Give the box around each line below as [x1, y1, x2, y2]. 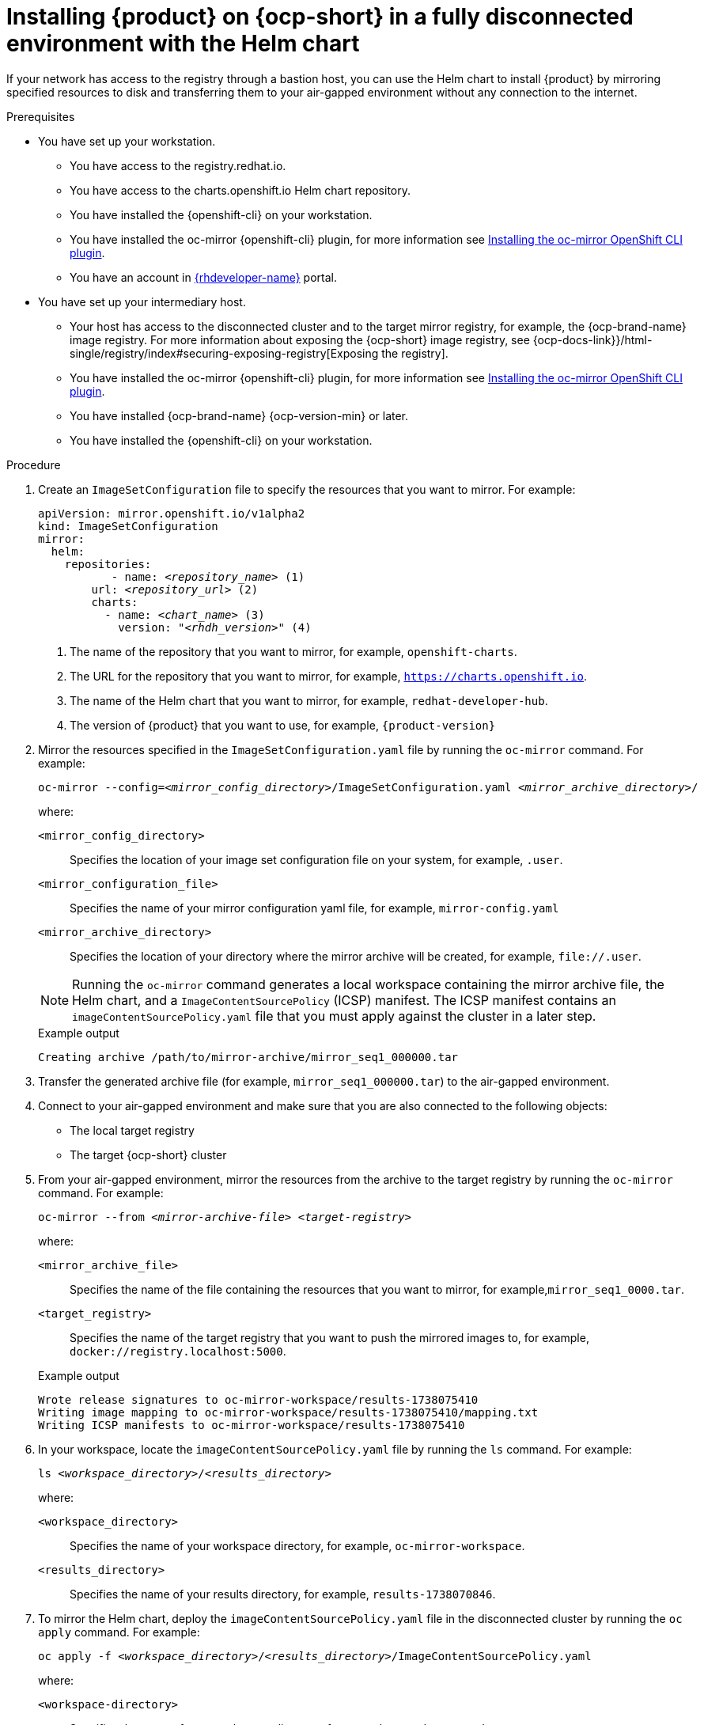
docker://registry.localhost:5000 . [70, 1344, 286, 1358]
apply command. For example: [38, 1625, 200, 1639]
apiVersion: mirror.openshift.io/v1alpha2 [38, 506, 305, 520]
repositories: [64, 557, 152, 571]
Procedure [6, 457, 61, 472]
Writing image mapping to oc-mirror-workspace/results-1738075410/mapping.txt [38, 1405, 539, 1419]
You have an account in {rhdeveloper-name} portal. [70, 270, 337, 284]
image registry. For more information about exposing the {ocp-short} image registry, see [70, 332, 530, 347]
